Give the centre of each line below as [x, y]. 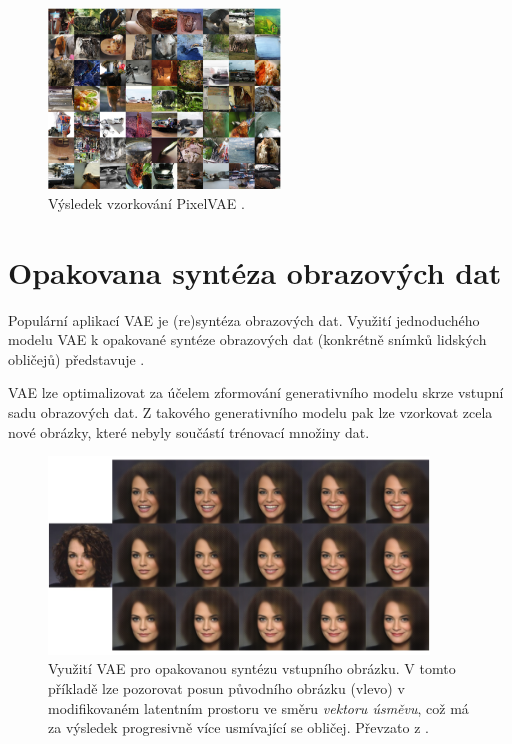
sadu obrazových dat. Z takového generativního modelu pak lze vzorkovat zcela [250, 411]
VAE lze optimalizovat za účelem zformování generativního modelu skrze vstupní [256, 392]
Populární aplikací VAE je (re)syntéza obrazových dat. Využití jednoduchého [244, 319]
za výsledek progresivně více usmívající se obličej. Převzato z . [238, 727]
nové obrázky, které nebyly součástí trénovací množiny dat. [189, 431]
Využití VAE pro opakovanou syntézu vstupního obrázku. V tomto [252, 668]
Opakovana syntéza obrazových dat [255, 271]
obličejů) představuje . [76, 358]
